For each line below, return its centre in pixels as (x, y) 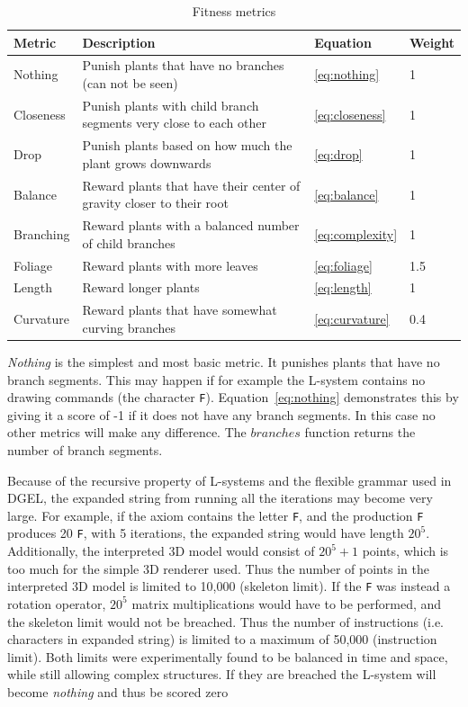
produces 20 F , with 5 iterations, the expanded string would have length (206, 533)
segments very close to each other (174, 123)
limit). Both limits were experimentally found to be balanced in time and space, (228, 656)
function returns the (360, 432)
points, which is (405, 551)
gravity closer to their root (155, 203)
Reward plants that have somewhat (180, 310)
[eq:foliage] (343, 265)
